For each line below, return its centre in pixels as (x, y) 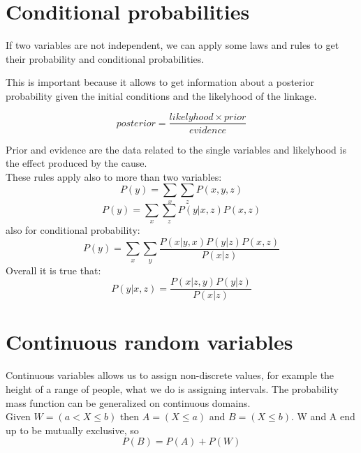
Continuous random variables (149, 342)
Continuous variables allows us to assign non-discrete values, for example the (170, 375)
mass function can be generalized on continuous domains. (128, 402)
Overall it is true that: (53, 270)
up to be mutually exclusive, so (72, 430)
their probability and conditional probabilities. (105, 58)
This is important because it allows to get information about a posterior (160, 82)
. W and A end (323, 416)
